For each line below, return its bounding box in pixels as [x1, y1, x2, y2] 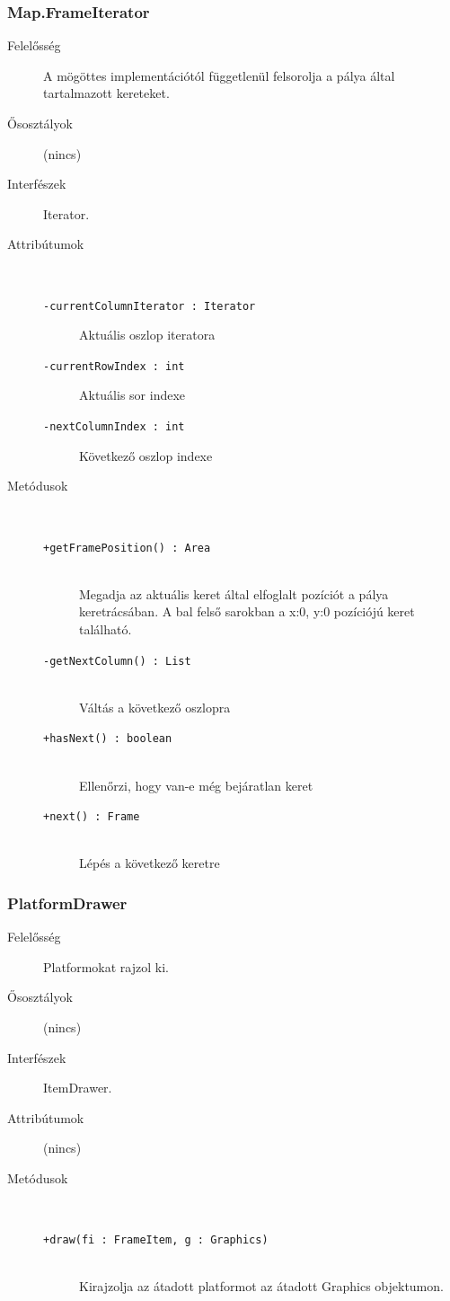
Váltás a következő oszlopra [79, 697, 231, 716]
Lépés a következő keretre [79, 854, 220, 872]
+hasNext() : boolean [43, 732, 172, 746]
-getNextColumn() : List [43, 654, 191, 668]
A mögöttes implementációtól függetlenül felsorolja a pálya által [43, 66, 395, 84]
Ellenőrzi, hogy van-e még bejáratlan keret [79, 775, 313, 794]
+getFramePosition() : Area [43, 541, 211, 554]
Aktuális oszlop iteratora [79, 325, 216, 344]
